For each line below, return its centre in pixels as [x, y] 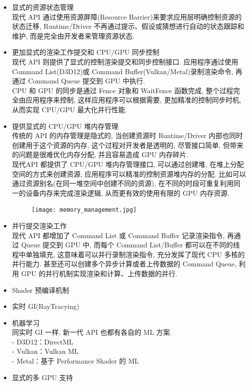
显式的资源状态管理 [43, 7]
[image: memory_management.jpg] [84, 210]
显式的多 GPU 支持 [42, 377]
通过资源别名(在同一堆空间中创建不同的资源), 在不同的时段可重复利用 [123, 183]
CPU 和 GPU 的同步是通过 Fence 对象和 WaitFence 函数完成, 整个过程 [123, 90]
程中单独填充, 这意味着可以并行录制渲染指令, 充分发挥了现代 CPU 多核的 [128, 254]
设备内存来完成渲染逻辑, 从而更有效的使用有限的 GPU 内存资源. [127, 192]
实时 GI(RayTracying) [46, 306]
